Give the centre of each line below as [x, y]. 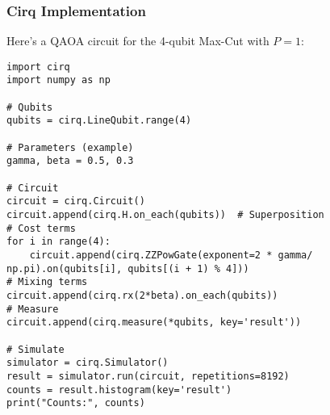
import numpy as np [58, 80]
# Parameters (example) [70, 147]
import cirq [38, 67]
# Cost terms [41, 228]
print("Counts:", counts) [76, 403]
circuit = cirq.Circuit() [76, 201]
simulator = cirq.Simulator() [88, 363]
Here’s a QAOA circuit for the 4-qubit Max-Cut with [138, 41]
